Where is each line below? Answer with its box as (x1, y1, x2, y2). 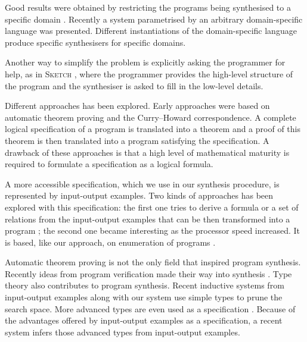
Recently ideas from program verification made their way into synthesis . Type (5, 267, 292, 280)
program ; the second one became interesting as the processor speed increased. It (5, 224, 300, 237)
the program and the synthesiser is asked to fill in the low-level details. (5, 79, 263, 92)
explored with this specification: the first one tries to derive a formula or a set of (5, 200, 299, 213)
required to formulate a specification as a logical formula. (5, 158, 213, 170)
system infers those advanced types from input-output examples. (5, 325, 240, 338)
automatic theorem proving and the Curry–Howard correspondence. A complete (5, 111, 296, 123)
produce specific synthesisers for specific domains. (5, 36, 186, 48)
